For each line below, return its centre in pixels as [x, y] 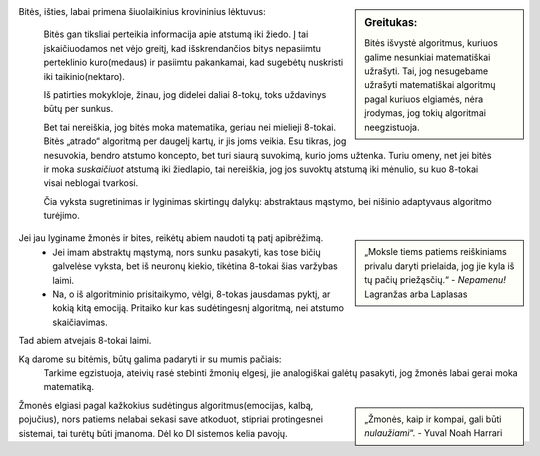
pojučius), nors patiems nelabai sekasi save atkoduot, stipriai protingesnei [171, 419]
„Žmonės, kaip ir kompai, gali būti [433, 419]
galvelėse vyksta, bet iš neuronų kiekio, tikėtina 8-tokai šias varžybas [195, 266]
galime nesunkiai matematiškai [427, 57]
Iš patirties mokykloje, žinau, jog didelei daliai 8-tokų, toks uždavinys [185, 94]
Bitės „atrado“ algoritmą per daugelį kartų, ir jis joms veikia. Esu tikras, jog [195, 141]
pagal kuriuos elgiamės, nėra [424, 99]
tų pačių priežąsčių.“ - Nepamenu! [435, 280]
